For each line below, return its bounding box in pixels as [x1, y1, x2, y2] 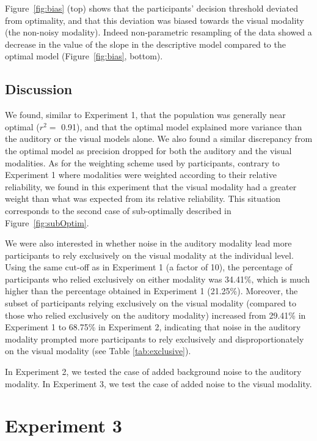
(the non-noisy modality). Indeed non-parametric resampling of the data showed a [5, 26, 312, 39]
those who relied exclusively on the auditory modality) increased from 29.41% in [5, 308, 306, 321]
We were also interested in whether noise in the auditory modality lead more [5, 237, 292, 250]
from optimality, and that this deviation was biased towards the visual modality [5, 13, 304, 26]
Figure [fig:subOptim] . [5, 216, 89, 229]
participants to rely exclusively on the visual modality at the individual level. [5, 248, 294, 261]
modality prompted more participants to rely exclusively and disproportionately [5, 332, 304, 345]
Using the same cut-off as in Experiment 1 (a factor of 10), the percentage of [5, 261, 293, 273]
